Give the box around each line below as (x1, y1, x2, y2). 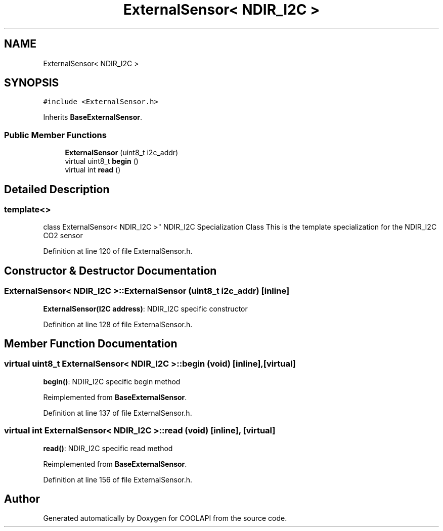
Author (4, 493, 40, 506)
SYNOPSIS (4, 76, 59, 90)
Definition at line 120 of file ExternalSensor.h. (43, 247, 193, 256)
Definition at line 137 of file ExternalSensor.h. (43, 408, 192, 417)
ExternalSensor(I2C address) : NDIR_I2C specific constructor (43, 304, 248, 313)
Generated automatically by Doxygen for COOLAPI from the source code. (43, 514, 287, 523)
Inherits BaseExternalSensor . (43, 113, 143, 122)
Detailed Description (4, 183, 110, 196)
